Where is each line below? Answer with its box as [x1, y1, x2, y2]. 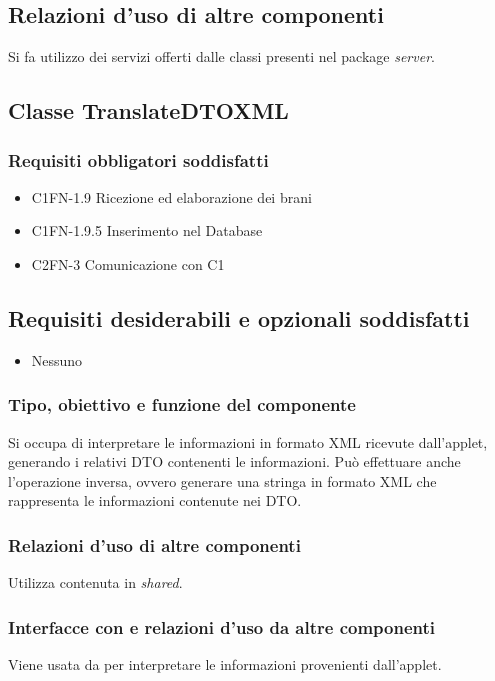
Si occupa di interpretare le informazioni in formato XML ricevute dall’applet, [8, 431, 488, 452]
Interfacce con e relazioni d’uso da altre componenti [8, 614, 436, 639]
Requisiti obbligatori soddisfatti [8, 147, 269, 172]
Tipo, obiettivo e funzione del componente [8, 392, 356, 417]
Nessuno [31, 349, 83, 370]
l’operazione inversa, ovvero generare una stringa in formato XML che [8, 470, 437, 491]
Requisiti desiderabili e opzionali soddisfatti [8, 302, 470, 333]
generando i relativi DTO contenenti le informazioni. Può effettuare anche [8, 451, 461, 472]
